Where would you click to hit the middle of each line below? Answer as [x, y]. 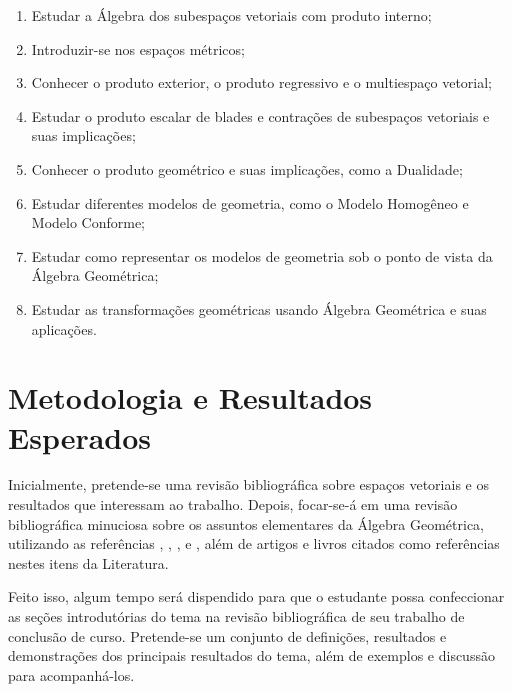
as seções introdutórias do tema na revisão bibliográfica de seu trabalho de [236, 616]
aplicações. [64, 328]
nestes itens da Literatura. [88, 562]
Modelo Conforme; [88, 222]
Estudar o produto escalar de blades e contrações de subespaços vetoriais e [260, 115]
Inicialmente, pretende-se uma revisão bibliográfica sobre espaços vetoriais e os [248, 484]
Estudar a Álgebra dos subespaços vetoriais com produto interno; [231, 15]
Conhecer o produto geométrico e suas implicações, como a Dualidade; [247, 168]
